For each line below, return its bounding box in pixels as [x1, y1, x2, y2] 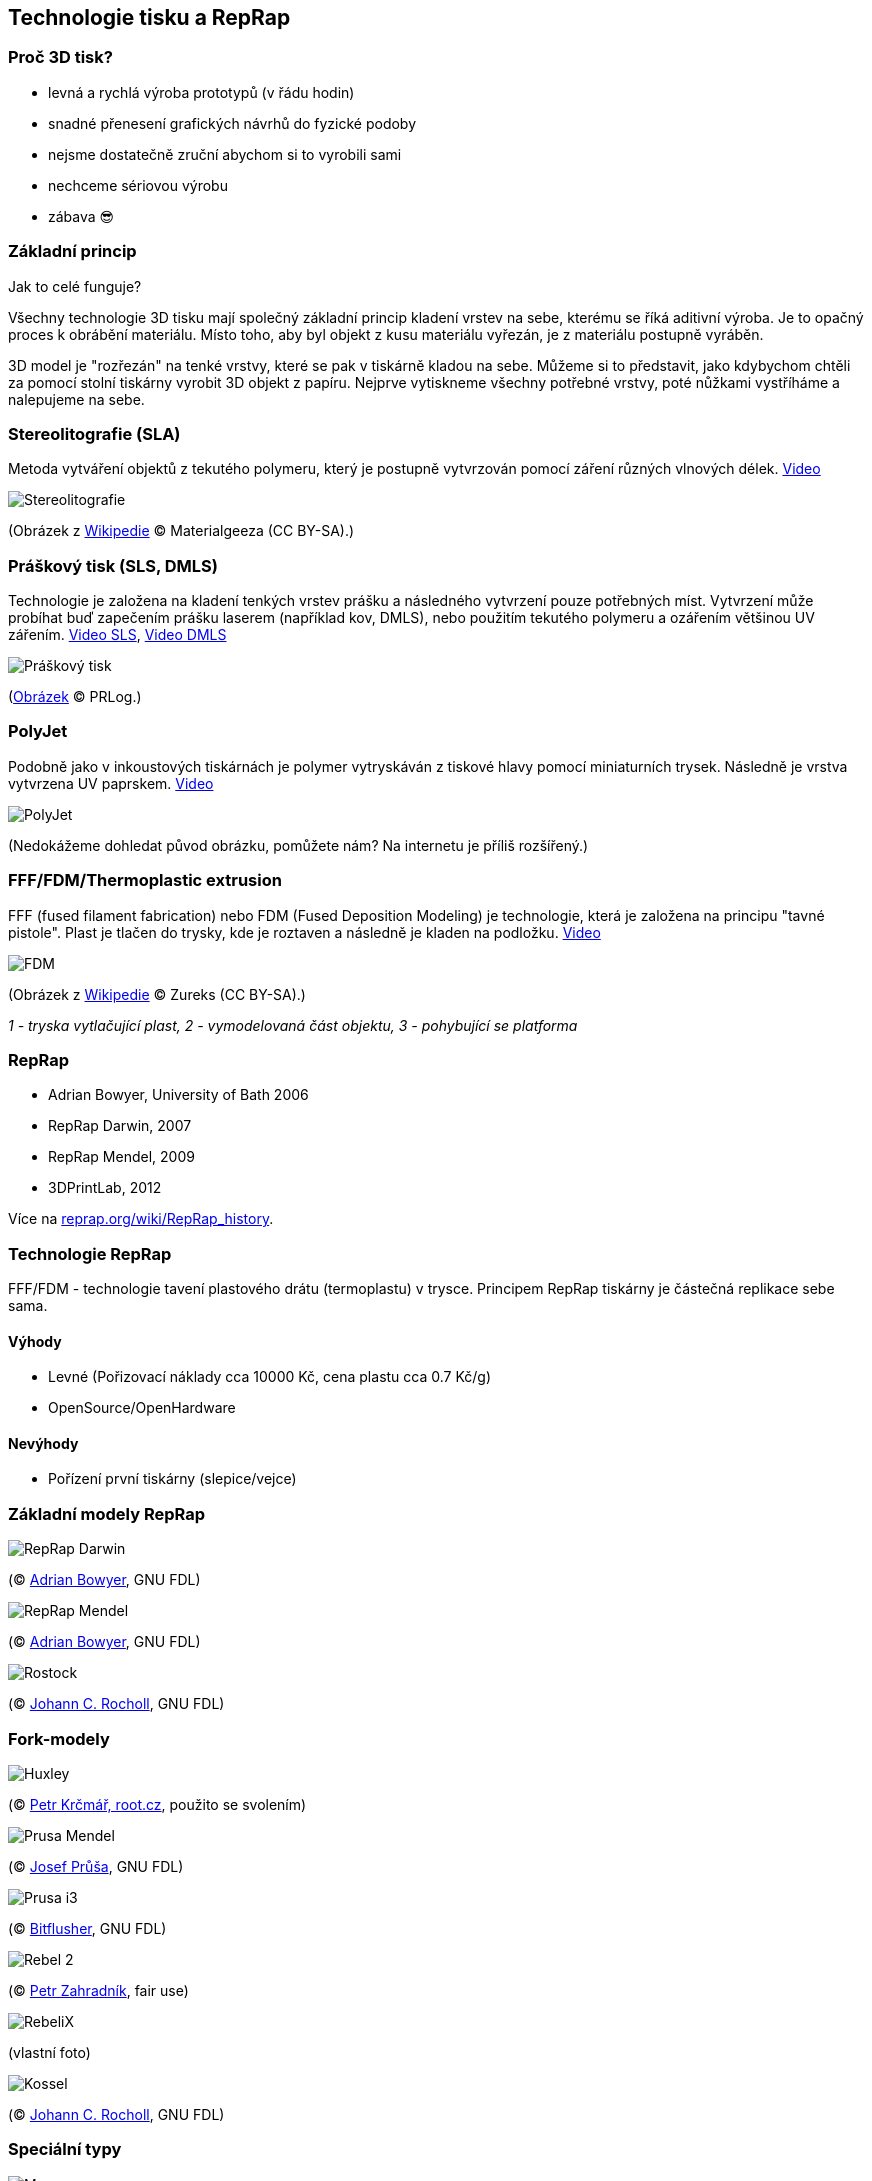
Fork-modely [8, 1728, 110, 1749]
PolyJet [8, 721, 68, 742]
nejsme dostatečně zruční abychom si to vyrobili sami [48, 145, 402, 163]
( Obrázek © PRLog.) [8, 688, 142, 706]
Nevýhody [8, 1434, 79, 1452]
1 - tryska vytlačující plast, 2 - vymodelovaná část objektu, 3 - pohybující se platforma [8, 1016, 578, 1034]
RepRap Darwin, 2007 [48, 1117, 192, 1135]
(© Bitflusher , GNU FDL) [8, 1919, 167, 1937]
